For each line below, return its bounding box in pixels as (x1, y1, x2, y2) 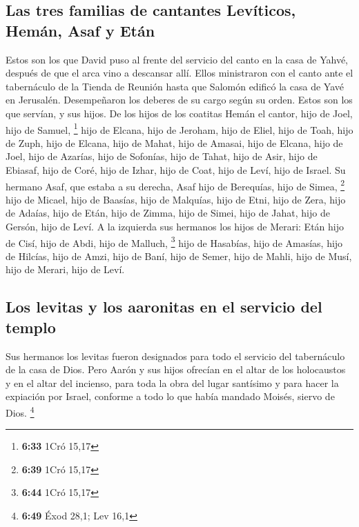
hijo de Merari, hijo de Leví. (6, 262, 125, 277)
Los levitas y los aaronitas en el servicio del (6, 296, 322, 317)
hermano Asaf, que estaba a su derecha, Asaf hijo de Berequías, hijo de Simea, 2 (6, 177, 345, 193)
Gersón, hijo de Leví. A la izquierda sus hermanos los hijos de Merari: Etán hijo (6, 219, 344, 234)
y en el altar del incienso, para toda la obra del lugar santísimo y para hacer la (6, 375, 339, 390)
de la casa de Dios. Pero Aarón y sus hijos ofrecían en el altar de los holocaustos (6, 362, 346, 377)
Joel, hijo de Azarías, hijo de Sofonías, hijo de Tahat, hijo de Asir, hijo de (6, 149, 318, 163)
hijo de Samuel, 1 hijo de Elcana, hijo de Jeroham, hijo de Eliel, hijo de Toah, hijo (6, 120, 353, 137)
